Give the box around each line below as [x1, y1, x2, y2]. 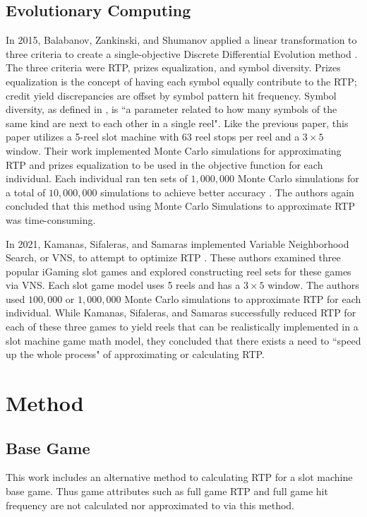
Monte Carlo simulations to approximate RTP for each [124, 291, 361, 306]
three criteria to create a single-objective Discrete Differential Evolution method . [6, 46, 358, 61]
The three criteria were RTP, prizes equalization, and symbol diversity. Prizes [6, 60, 341, 75]
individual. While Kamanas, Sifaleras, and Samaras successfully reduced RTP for [6, 305, 356, 320]
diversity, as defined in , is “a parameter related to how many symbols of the [6, 102, 337, 117]
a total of [6, 184, 46, 199]
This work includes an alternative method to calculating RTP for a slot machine [6, 470, 353, 485]
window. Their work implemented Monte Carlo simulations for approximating [6, 143, 342, 158]
